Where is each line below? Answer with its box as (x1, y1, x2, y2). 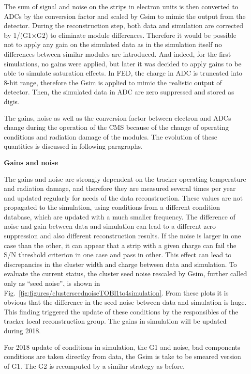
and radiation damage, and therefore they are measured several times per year (4, 183, 236, 193)
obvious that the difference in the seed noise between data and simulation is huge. (4, 297, 247, 307)
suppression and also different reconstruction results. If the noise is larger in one (4, 231, 241, 241)
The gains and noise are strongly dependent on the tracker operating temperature (4, 173, 246, 184)
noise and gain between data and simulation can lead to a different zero (4, 221, 216, 231)
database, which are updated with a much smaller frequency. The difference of (4, 211, 236, 221)
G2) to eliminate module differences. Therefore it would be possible (36, 30, 236, 40)
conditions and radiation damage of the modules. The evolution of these (4, 131, 217, 141)
